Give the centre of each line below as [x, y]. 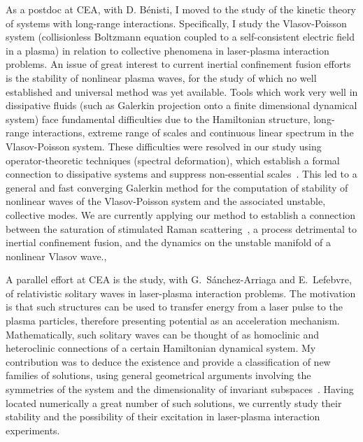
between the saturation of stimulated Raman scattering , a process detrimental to [181, 228]
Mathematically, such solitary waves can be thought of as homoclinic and [162, 334]
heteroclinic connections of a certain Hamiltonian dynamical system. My [161, 348]
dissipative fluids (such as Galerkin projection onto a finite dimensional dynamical [181, 105]
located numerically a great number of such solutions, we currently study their [174, 402]
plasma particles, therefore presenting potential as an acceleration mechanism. [173, 321]
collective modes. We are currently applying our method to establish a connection [181, 214]
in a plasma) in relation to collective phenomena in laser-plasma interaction [168, 50]
